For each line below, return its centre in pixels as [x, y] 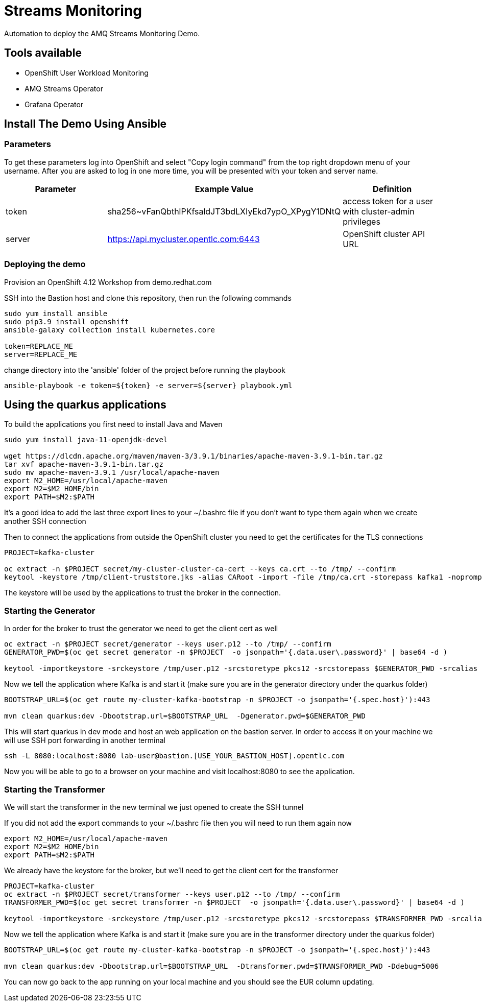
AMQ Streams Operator [64, 88]
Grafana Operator [54, 104]
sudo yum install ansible [56, 313]
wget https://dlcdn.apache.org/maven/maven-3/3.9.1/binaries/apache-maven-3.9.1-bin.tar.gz [194, 456]
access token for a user [388, 201]
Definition [392, 189]
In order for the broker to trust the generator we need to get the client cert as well [141, 629]
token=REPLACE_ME [39, 346]
